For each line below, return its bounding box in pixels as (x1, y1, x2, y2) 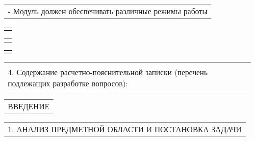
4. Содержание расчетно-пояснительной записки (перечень (8, 66, 208, 78)
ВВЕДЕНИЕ (8, 101, 50, 112)
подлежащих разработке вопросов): (8, 78, 128, 89)
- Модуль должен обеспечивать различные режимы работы (8, 5, 208, 17)
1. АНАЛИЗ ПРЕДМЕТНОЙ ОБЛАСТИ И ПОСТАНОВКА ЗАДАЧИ (8, 123, 242, 135)
